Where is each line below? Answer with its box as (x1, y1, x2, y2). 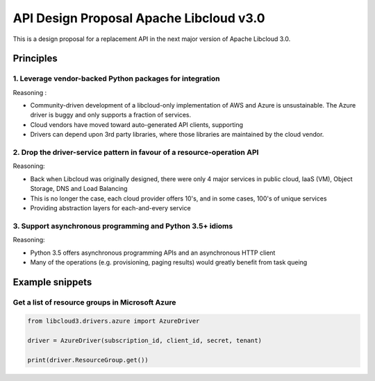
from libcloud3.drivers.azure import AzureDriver (27, 317, 200, 325)
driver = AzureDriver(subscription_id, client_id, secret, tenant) (27, 337, 262, 345)
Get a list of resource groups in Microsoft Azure (12, 297, 176, 307)
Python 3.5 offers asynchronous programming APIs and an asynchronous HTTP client (30, 248, 276, 257)
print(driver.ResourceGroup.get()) (27, 356, 149, 364)
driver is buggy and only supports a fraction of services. (30, 111, 192, 119)
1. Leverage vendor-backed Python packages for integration (12, 74, 220, 83)
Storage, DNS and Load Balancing (30, 185, 128, 193)
